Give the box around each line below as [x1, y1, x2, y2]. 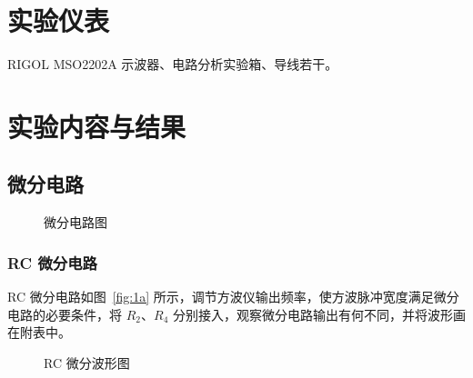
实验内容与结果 [7, 107, 186, 144]
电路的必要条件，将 [7, 304, 122, 323]
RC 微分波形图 [44, 353, 130, 372]
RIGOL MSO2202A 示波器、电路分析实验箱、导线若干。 [7, 55, 338, 74]
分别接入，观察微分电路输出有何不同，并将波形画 [172, 304, 466, 323]
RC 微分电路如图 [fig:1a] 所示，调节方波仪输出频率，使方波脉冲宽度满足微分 [7, 287, 459, 306]
